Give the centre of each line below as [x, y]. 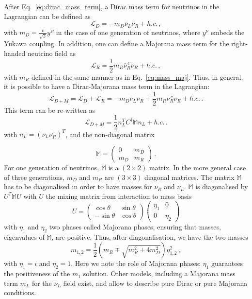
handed [15, 53]
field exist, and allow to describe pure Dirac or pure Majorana [155, 283]
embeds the [228, 32]
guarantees [227, 263]
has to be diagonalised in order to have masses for [78, 186]
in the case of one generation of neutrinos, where [128, 32]
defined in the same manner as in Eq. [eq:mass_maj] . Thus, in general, [137, 77]
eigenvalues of [24, 237]
